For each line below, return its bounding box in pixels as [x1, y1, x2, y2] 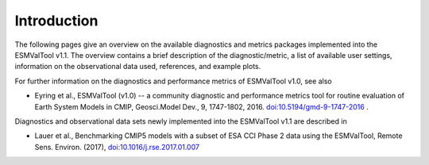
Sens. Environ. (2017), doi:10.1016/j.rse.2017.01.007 [34, 142, 200, 152]
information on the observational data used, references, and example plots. [14, 62, 261, 71]
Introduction [14, 12, 99, 29]
